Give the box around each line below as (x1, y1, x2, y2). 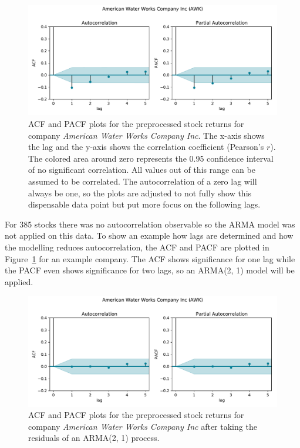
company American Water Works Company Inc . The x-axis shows (28, 129, 265, 141)
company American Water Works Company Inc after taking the (28, 420, 257, 432)
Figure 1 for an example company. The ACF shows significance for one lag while (5, 252, 295, 265)
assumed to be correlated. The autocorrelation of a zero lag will (28, 175, 257, 187)
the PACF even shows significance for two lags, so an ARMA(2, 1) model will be (5, 264, 295, 276)
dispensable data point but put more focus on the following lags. (28, 198, 261, 210)
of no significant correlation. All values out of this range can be (28, 163, 255, 176)
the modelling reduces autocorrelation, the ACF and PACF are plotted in (5, 240, 269, 253)
